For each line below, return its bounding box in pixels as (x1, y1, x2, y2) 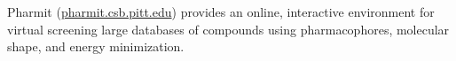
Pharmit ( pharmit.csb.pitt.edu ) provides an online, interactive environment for (7, 3, 435, 20)
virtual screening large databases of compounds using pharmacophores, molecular (7, 19, 450, 38)
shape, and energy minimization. (7, 37, 185, 56)
